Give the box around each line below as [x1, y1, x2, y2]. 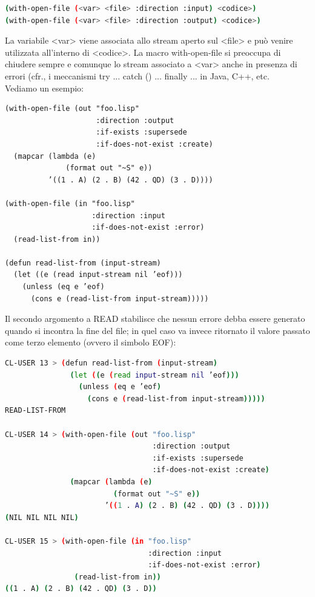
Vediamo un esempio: [5, 81, 84, 94]
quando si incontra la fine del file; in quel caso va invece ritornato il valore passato [5, 324, 310, 336]
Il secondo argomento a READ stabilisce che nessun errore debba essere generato [5, 312, 305, 325]
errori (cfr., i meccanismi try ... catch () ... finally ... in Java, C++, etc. [5, 69, 270, 82]
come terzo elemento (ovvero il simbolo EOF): [5, 336, 176, 349]
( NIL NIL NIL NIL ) [5, 513, 79, 522]
